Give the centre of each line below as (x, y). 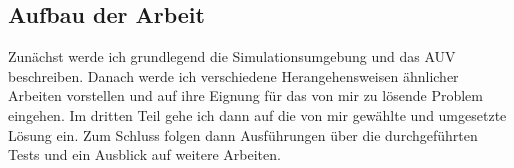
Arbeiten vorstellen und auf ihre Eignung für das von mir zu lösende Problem (245, 95)
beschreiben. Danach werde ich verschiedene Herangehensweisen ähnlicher (233, 75)
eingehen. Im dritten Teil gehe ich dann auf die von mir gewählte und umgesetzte (257, 114)
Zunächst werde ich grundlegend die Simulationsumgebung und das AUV (232, 56)
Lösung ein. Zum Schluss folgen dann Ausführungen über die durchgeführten (243, 134)
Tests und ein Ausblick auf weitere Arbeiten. (144, 154)
